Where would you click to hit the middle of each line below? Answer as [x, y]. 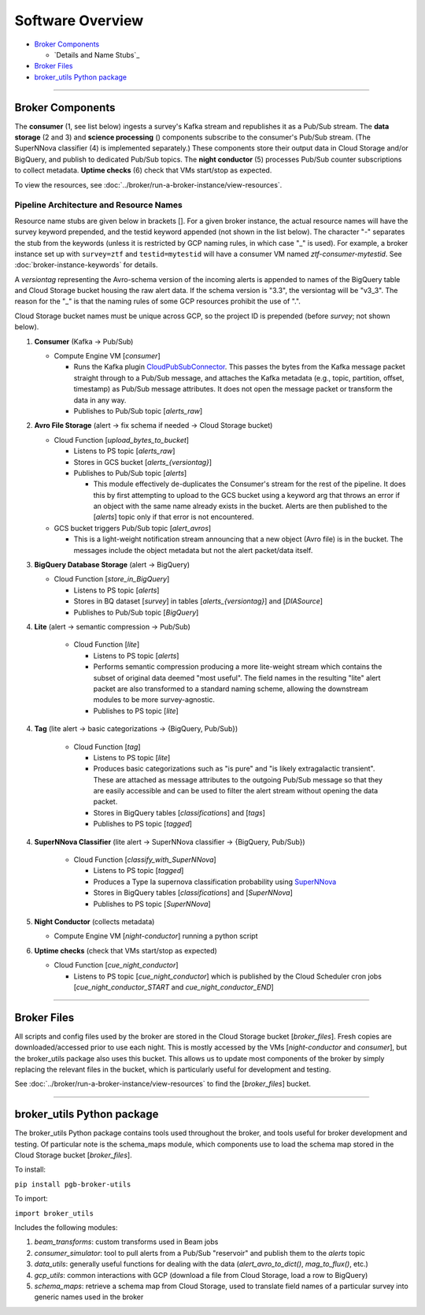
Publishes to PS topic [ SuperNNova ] [152, 904]
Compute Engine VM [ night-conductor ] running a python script [156, 936]
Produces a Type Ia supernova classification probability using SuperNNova [215, 882]
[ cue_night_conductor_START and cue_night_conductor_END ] [174, 987]
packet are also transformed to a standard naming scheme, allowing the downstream [231, 689]
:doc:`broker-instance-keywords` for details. [86, 265]
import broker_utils [54, 1213]
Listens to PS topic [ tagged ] [139, 871]
